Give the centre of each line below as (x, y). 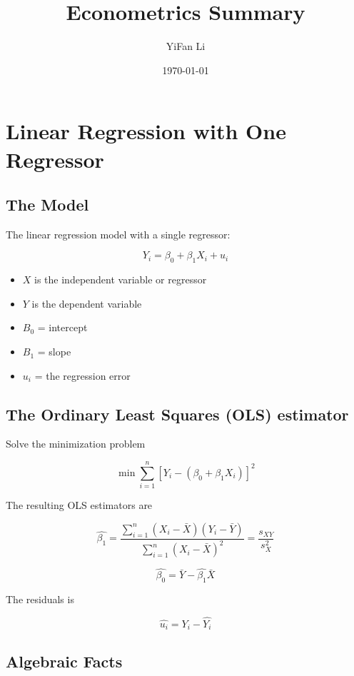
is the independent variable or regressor (121, 279)
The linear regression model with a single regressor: (118, 234)
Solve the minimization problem (76, 444)
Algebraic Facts (64, 661)
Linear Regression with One (146, 131)
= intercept (62, 327)
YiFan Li (186, 46)
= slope (54, 352)
